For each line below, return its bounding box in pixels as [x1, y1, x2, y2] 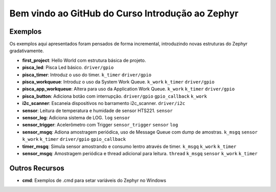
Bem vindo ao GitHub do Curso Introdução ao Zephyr [9, 8, 239, 19]
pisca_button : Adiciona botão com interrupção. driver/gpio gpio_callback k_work [22, 93, 207, 99]
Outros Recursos [9, 164, 65, 173]
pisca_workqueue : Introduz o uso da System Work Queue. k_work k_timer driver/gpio [22, 79, 215, 85]
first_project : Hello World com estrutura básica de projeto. [22, 57, 146, 63]
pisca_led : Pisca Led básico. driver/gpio [22, 65, 114, 71]
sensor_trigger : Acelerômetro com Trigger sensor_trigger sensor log [22, 122, 178, 128]
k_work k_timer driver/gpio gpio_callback [22, 136, 126, 142]
